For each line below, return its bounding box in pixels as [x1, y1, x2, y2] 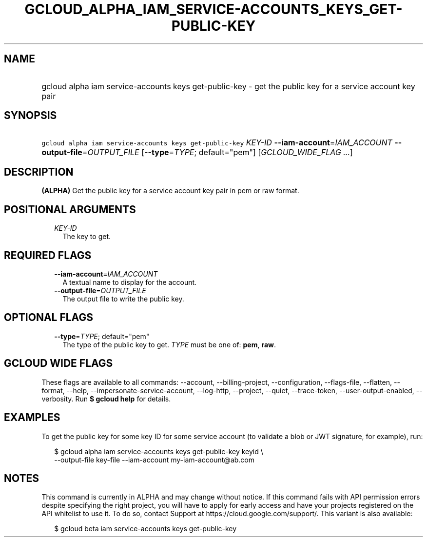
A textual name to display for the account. [62, 278, 197, 286]
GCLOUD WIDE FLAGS [4, 357, 113, 370]
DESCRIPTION [4, 165, 74, 178]
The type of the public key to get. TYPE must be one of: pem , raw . [62, 340, 276, 349]
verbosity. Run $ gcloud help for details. [41, 394, 171, 403]
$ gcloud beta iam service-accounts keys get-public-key [54, 524, 237, 533]
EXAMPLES [4, 411, 60, 424]
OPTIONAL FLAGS [4, 311, 93, 324]
